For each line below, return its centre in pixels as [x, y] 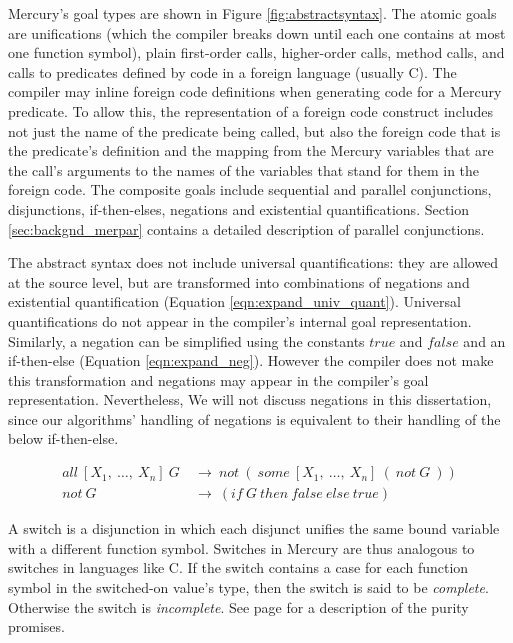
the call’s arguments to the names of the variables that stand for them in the [244, 169]
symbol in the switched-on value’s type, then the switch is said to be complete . [248, 586]
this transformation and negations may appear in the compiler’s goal [218, 379]
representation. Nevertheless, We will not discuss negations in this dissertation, [250, 399]
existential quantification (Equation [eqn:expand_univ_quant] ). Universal [234, 301]
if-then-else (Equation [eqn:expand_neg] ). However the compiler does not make [251, 360]
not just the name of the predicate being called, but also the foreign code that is [254, 130]
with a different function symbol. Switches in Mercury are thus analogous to [241, 547]
